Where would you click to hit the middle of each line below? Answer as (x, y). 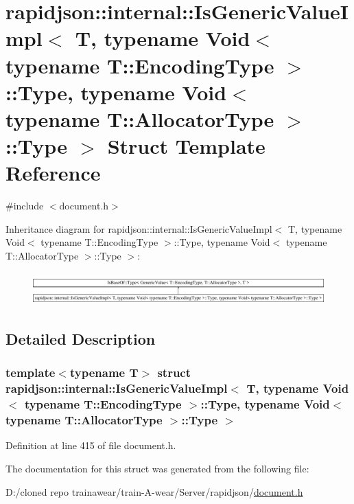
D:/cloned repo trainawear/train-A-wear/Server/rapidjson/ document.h (154, 491)
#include (25, 206)
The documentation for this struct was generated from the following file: (157, 468)
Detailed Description (81, 339)
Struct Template (186, 146)
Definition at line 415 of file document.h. (91, 445)
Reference (53, 173)
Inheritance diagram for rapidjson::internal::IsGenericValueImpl (139, 228)
